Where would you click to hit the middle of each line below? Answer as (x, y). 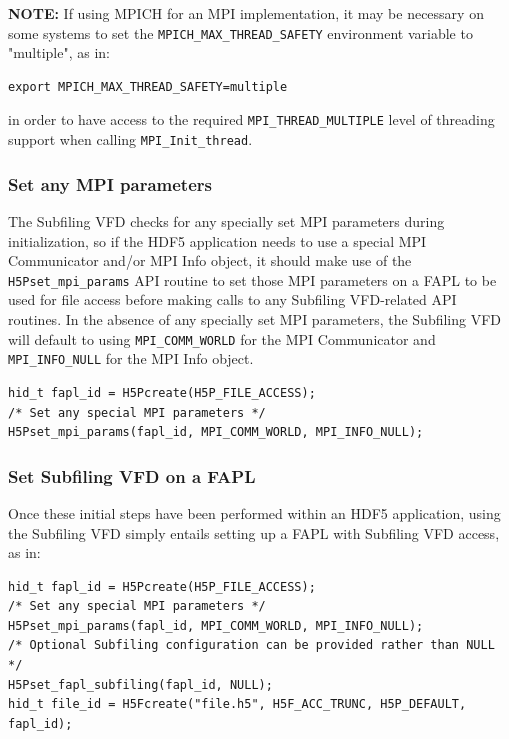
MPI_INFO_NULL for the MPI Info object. (131, 358)
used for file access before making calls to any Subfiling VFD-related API (232, 299)
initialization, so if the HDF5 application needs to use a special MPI (217, 240)
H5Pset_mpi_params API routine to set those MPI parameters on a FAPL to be (252, 279)
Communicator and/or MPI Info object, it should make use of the (210, 260)
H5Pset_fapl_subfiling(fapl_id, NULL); (140, 684)
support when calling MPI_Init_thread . (130, 139)
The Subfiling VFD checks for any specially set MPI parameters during (226, 220)
